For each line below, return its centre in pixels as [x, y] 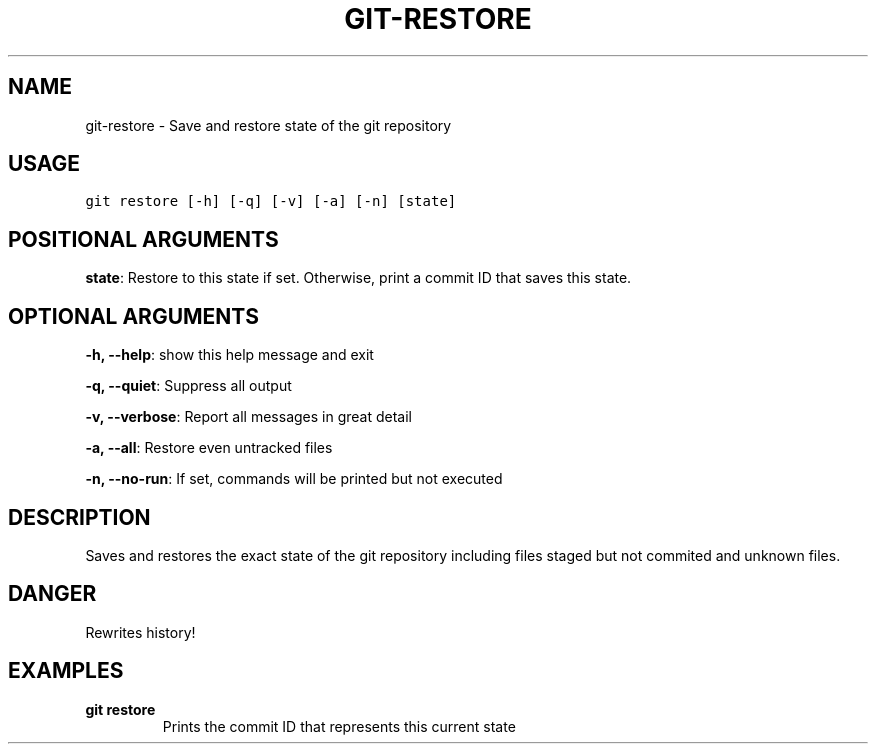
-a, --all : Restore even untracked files [209, 448]
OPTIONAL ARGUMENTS [133, 316]
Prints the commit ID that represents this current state [339, 726]
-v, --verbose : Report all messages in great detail [249, 417]
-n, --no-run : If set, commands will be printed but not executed [294, 479]
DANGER [52, 594]
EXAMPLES [66, 671]
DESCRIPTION [79, 517]
